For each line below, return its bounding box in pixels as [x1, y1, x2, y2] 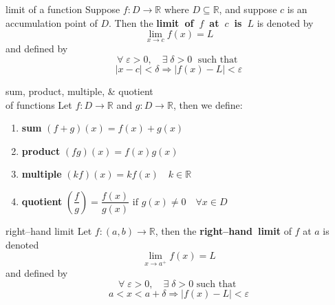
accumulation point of [6, 15, 98, 30]
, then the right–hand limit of [155, 223, 292, 238]
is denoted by [257, 15, 314, 30]
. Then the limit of [109, 15, 194, 30]
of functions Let [6, 97, 72, 112]
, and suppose [219, 2, 277, 16]
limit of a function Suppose [6, 2, 120, 16]
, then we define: [173, 97, 243, 112]
